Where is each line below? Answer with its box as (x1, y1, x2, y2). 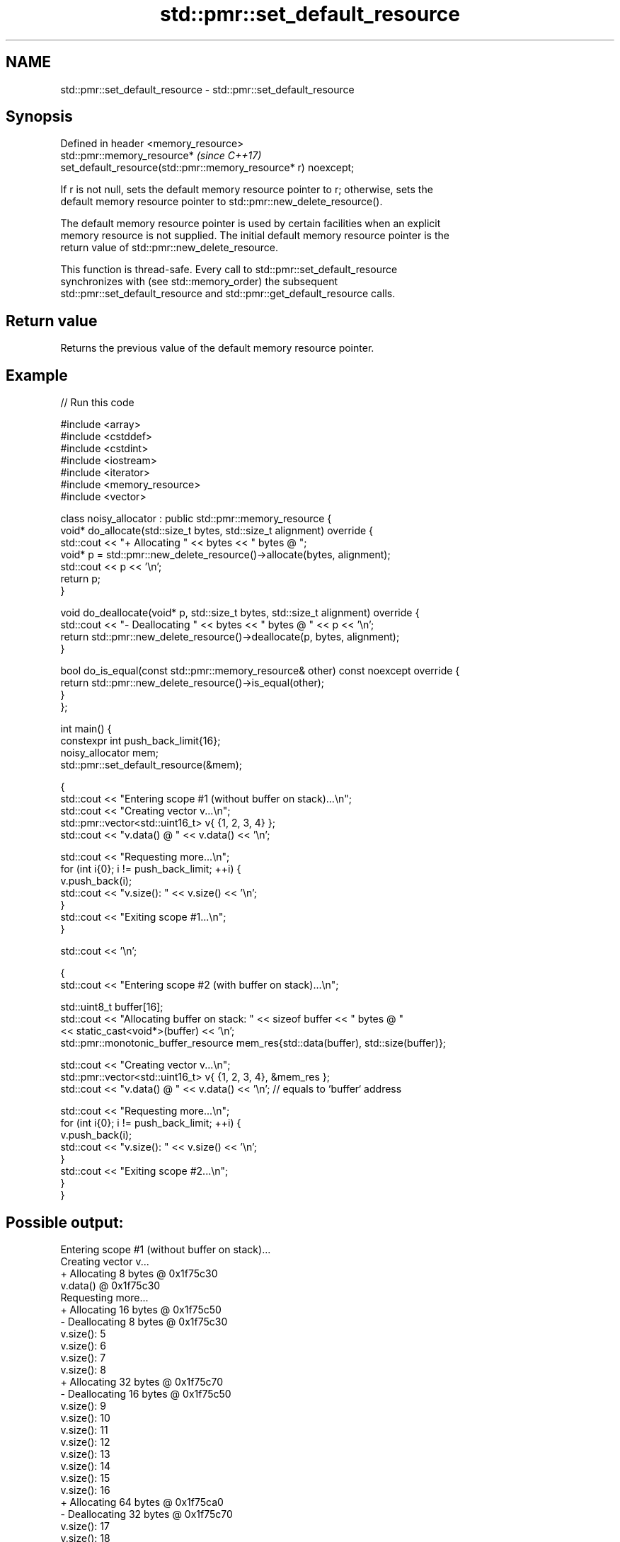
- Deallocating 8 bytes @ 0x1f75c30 (60, 1315, 228, 1328)
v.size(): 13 (60, 1447, 110, 1460)
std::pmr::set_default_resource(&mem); (60, 759, 243, 771)
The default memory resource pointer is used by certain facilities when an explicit (60, 217, 441, 230)
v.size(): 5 (60, 1327, 106, 1340)
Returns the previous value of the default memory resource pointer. (60, 342, 374, 355)
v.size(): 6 (60, 1339, 107, 1352)
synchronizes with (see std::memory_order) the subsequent (60, 275, 338, 288)
